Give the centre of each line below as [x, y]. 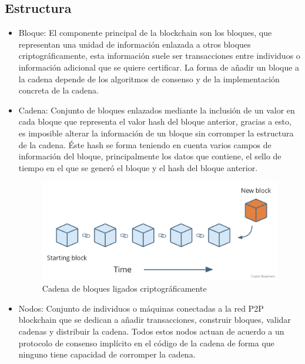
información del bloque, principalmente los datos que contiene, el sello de [150, 156]
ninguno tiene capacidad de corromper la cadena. [107, 354]
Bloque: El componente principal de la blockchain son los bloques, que [145, 33]
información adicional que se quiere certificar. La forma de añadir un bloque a [159, 67]
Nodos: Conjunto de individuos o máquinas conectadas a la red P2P [141, 308]
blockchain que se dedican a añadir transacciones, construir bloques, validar [155, 320]
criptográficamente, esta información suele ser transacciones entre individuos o [159, 56]
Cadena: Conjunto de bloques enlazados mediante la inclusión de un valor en [157, 110]
